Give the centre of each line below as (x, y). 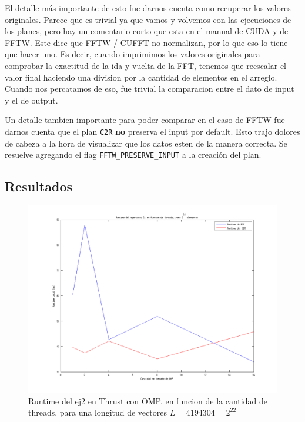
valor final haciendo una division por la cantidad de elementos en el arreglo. (141, 77)
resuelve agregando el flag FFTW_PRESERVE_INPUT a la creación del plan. (133, 154)
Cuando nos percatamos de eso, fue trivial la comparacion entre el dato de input (150, 89)
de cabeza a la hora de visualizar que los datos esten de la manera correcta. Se (146, 143)
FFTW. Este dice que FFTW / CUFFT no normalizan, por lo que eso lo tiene (146, 42)
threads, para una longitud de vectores (98, 412)
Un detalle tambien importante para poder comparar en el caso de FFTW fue (145, 120)
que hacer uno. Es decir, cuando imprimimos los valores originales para (133, 54)
